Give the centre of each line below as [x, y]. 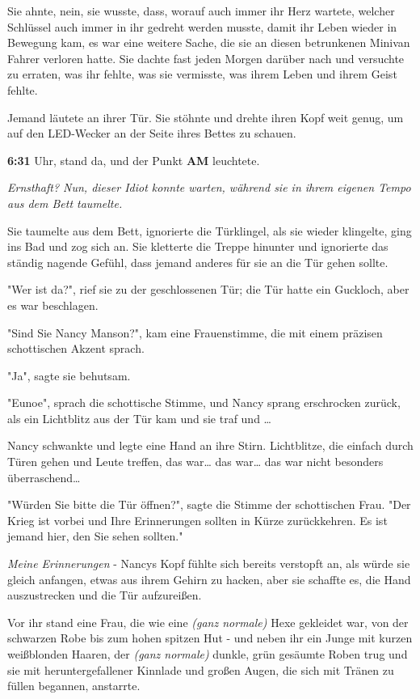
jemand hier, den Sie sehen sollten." [95, 536]
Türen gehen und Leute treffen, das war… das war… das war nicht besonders [195, 462]
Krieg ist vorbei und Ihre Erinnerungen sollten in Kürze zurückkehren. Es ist [197, 520]
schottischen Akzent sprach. [76, 348]
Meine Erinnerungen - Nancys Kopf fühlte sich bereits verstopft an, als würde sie [209, 563]
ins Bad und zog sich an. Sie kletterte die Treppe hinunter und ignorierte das [198, 246]
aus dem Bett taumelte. [65, 203]
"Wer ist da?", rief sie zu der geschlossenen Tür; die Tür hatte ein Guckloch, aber [208, 289]
